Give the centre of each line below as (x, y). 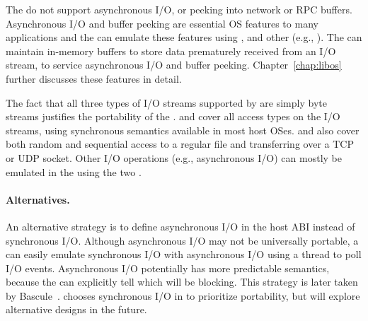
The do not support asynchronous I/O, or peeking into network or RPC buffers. (179, 9)
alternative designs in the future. (76, 309)
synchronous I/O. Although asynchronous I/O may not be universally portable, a (182, 240)
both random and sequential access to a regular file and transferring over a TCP (180, 144)
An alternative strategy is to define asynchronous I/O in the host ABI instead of (180, 226)
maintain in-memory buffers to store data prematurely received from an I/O (171, 51)
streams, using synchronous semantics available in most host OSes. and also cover (183, 130)
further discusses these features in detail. (94, 78)
